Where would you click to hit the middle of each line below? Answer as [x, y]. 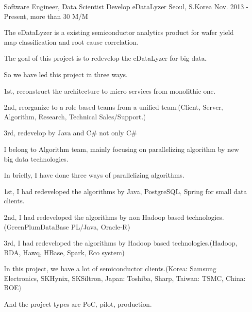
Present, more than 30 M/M [46, 16]
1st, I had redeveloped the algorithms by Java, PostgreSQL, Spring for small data [126, 191]
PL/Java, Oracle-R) [101, 226]
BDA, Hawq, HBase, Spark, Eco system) [64, 252]
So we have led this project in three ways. [66, 74]
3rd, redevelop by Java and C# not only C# [70, 133]
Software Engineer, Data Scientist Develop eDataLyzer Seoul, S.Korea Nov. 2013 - [126, 6]
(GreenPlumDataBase [36, 226]
